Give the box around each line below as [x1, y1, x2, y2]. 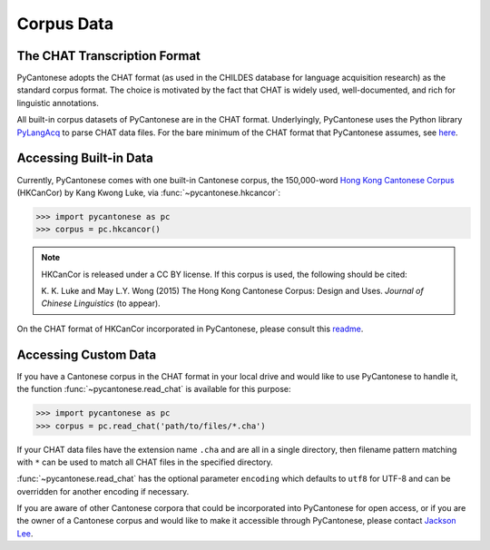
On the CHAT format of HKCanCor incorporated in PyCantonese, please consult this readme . [16, 323, 364, 334]
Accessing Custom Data [16, 347, 157, 362]
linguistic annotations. [16, 97, 99, 108]
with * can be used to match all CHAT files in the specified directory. [16, 457, 274, 467]
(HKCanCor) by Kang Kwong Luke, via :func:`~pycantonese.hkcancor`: [16, 187, 281, 198]
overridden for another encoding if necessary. [16, 486, 190, 496]
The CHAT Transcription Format [16, 48, 201, 64]
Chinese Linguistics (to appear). [41, 298, 161, 309]
